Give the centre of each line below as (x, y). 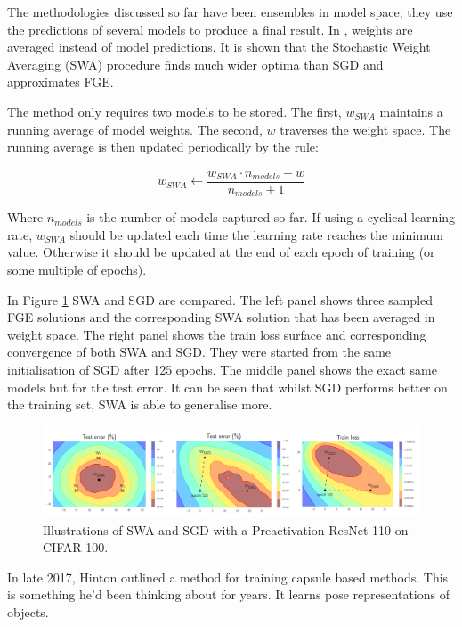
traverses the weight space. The (365, 129)
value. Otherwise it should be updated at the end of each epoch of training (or (221, 252)
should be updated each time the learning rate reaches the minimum (256, 234)
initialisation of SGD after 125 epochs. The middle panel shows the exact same (222, 370)
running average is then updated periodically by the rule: (163, 147)
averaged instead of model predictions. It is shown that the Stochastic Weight (219, 47)
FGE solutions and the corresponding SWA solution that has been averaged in (221, 317)
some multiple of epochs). (77, 270)
